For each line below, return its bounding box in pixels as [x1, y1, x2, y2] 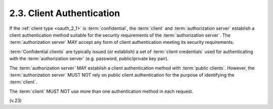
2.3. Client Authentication [9, 8, 120, 19]
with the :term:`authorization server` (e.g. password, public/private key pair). [9, 56, 169, 62]
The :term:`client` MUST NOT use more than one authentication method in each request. [9, 88, 193, 94]
